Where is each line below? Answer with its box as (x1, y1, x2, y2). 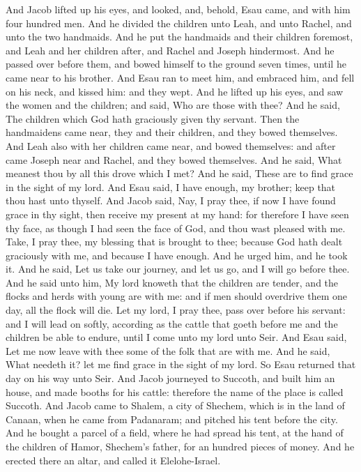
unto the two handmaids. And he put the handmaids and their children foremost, (6, 29, 353, 44)
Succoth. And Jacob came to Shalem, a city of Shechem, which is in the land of (6, 398, 345, 413)
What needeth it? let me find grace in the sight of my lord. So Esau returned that (6, 357, 356, 372)
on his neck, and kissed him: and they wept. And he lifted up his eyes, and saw (6, 84, 344, 98)
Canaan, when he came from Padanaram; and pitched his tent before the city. (6, 411, 338, 426)
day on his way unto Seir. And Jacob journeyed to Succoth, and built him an (6, 371, 335, 386)
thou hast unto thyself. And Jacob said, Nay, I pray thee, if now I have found (6, 193, 336, 208)
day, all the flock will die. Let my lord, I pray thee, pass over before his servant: (6, 303, 346, 317)
